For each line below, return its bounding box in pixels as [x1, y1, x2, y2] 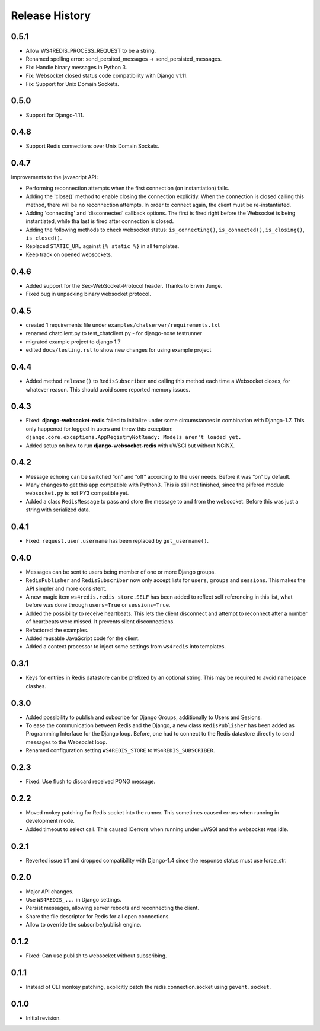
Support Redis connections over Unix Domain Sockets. [25, 142, 159, 149]
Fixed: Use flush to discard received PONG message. [25, 778, 156, 785]
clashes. [25, 682, 47, 689]
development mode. [25, 817, 75, 825]
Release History [11, 9, 91, 22]
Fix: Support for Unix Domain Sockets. [25, 80, 120, 87]
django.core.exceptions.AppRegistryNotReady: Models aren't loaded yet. [25, 434, 242, 441]
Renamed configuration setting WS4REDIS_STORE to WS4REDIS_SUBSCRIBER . [25, 747, 215, 754]
